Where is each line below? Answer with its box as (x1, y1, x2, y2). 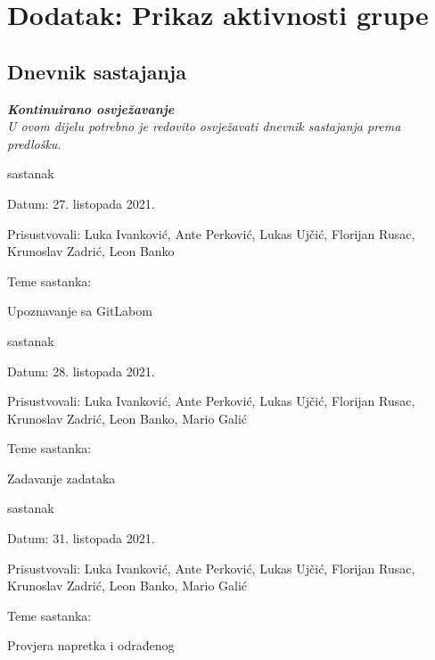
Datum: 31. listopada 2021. (7, 529, 155, 548)
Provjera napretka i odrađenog (7, 636, 175, 655)
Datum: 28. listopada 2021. (7, 361, 155, 380)
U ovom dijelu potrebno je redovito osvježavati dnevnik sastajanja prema (7, 117, 401, 136)
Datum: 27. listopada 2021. (7, 194, 155, 212)
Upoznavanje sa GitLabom (7, 301, 152, 320)
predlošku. (7, 134, 62, 153)
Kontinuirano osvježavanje (7, 99, 175, 118)
